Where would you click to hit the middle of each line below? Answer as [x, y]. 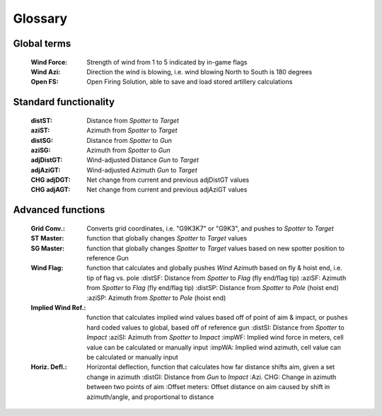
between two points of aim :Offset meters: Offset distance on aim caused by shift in [208, 387]
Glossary [40, 18]
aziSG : [41, 150]
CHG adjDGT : [51, 180]
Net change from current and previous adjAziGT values [167, 190]
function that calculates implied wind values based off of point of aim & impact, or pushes [217, 318]
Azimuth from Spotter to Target [132, 130]
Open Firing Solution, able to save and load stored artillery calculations [190, 82]
